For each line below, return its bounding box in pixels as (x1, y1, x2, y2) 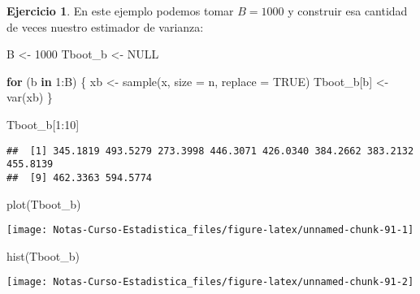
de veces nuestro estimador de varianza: (6, 18, 204, 35)
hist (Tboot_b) (6, 247, 80, 264)
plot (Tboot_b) (6, 195, 81, 212)
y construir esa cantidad (288, 2, 408, 19)
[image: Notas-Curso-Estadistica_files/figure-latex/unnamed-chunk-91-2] (6, 276, 414, 288)
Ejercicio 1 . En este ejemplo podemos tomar (6, 2, 234, 19)
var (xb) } (6, 89, 53, 106)
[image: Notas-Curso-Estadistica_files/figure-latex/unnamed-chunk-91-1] (6, 224, 414, 236)
